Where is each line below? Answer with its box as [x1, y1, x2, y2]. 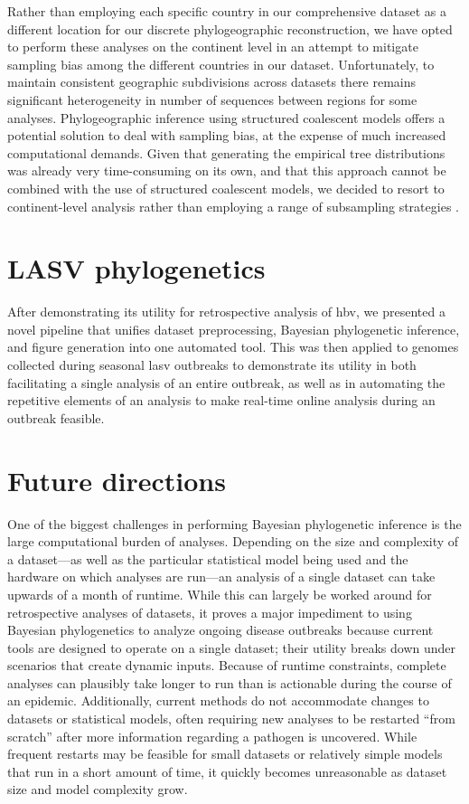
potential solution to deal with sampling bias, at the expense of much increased [7, 126, 446, 145]
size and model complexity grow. [7, 780, 188, 799]
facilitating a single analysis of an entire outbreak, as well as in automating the [7, 373, 446, 392]
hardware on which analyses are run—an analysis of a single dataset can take [7, 567, 436, 586]
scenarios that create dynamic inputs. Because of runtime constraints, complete [7, 656, 446, 675]
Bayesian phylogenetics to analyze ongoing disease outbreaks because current [7, 620, 434, 639]
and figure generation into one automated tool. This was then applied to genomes [7, 337, 459, 356]
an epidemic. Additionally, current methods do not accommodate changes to [7, 691, 429, 710]
